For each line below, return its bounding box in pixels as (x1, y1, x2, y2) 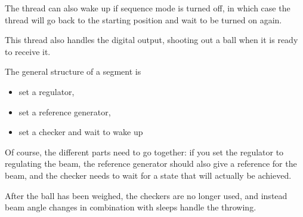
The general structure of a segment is (5, 65, 141, 78)
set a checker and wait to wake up (18, 126, 143, 138)
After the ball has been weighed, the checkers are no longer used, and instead (5, 189, 287, 201)
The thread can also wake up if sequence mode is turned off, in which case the (5, 2, 290, 14)
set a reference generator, (18, 105, 111, 118)
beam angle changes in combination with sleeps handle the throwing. (5, 201, 256, 213)
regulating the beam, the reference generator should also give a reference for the (5, 157, 297, 170)
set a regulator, (18, 85, 75, 97)
